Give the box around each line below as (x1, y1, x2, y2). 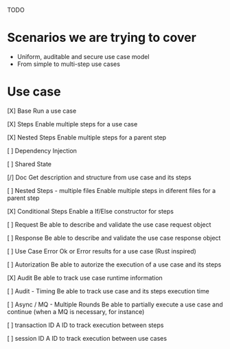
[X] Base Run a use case (7, 106, 77, 115)
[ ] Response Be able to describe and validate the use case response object (7, 234, 221, 242)
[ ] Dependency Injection (7, 146, 78, 155)
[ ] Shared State (7, 159, 52, 168)
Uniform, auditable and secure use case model (16, 52, 150, 60)
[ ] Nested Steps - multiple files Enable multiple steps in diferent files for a (7, 186, 216, 194)
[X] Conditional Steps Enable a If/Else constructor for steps (7, 207, 174, 215)
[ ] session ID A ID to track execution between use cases (7, 334, 167, 342)
